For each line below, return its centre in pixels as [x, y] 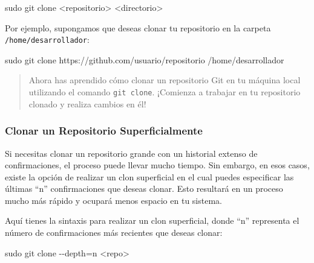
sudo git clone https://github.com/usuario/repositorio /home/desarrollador [145, 59]
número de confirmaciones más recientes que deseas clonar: [114, 233]
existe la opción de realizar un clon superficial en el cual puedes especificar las [149, 176]
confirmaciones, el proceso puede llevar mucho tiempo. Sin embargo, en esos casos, [157, 165]
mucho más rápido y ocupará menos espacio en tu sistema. [113, 200]
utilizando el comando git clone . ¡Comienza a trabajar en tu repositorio [165, 92]
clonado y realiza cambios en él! [87, 103]
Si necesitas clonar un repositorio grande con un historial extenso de [131, 153]
